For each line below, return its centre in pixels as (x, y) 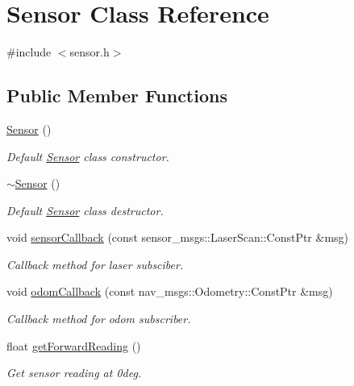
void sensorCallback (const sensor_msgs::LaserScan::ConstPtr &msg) (178, 237)
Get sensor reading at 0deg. (74, 373)
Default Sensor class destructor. (85, 210)
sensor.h (90, 52)
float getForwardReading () (74, 345)
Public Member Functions (117, 95)
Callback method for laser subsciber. (95, 264)
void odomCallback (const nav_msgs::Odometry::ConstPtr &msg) (170, 291)
